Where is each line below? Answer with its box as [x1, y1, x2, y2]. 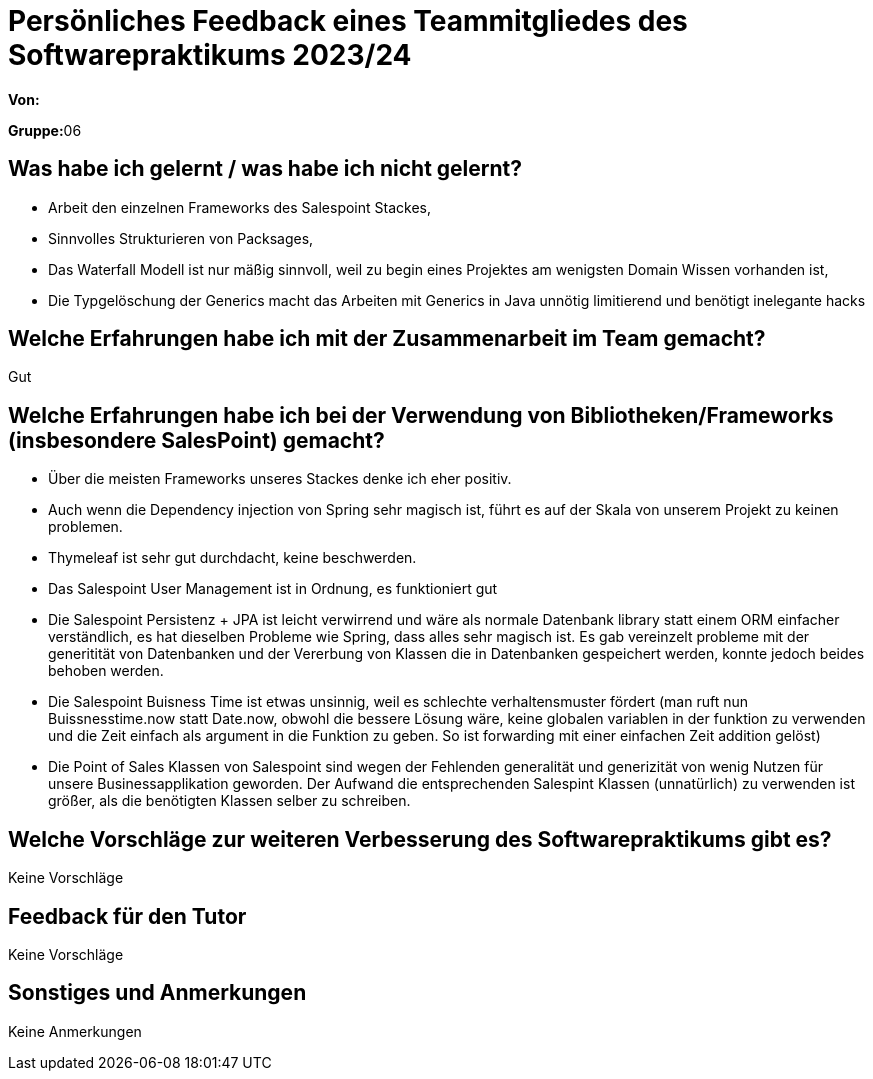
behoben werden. [48, 662, 164, 680]
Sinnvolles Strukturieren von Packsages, [48, 229, 314, 247]
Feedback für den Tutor [8, 903, 247, 929]
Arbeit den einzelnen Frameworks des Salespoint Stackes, [48, 198, 431, 216]
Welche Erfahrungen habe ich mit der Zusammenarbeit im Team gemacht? [8, 326, 766, 352]
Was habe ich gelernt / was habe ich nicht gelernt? [8, 156, 522, 182]
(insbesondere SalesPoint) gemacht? [8, 427, 385, 453]
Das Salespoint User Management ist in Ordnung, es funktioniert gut [48, 580, 498, 598]
